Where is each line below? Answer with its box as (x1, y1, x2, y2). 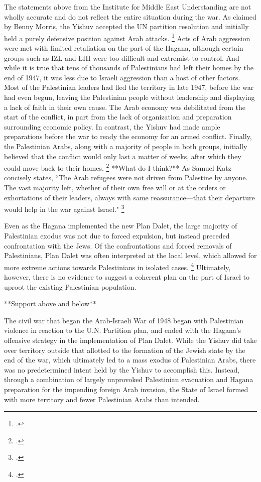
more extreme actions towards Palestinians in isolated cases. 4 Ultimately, (4, 260, 231, 272)
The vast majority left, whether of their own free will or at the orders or (4, 182, 226, 192)
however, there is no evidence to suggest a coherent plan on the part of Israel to (4, 272, 249, 282)
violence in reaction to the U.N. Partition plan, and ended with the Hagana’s (4, 325, 241, 335)
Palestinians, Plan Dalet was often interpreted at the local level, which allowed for (4, 250, 257, 261)
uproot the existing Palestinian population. (4, 281, 137, 292)
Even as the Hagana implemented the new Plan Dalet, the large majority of (4, 220, 237, 231)
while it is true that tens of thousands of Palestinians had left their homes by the (4, 62, 254, 73)
